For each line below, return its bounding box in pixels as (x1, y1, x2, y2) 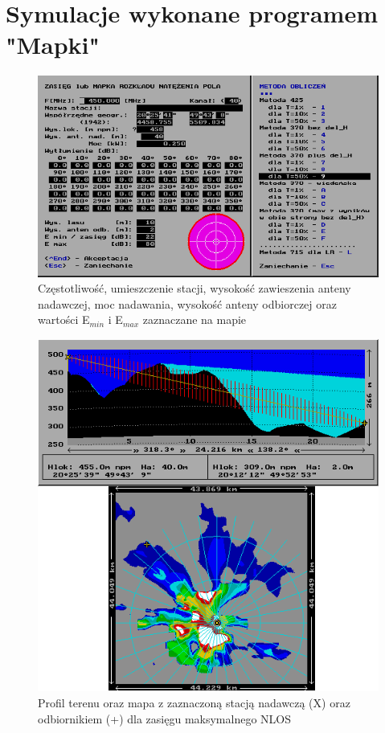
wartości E (38, 311, 90, 328)
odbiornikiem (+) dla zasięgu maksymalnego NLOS (38, 710, 292, 727)
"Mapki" (6, 28, 100, 61)
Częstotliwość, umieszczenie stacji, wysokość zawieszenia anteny (38, 280, 351, 297)
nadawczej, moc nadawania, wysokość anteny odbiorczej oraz (38, 295, 337, 312)
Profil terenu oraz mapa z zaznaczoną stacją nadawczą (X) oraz (38, 694, 350, 711)
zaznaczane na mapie (142, 311, 247, 328)
